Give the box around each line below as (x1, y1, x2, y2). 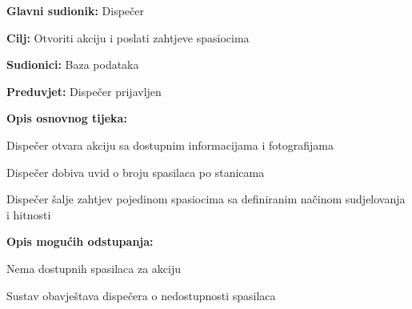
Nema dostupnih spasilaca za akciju (6, 259, 182, 276)
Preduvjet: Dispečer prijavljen (6, 82, 162, 99)
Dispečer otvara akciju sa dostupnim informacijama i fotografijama (6, 136, 334, 153)
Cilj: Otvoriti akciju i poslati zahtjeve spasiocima (6, 29, 250, 46)
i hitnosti (6, 206, 51, 223)
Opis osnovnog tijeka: (6, 110, 127, 126)
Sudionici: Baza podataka (6, 56, 139, 73)
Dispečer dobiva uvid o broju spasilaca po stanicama (6, 163, 265, 180)
